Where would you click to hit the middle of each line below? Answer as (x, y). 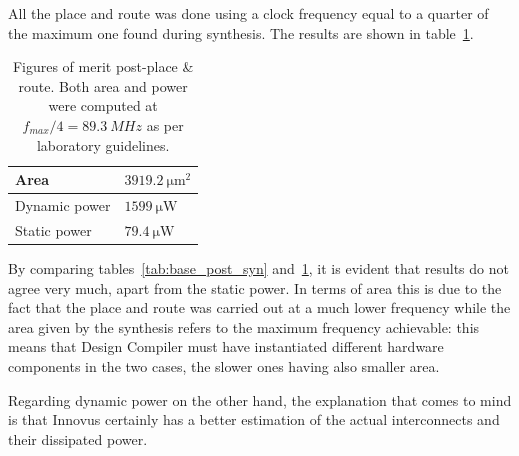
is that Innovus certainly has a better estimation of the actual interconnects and (254, 419)
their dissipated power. (78, 438)
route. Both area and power (103, 85)
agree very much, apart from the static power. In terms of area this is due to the (255, 287)
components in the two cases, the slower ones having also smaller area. (224, 365)
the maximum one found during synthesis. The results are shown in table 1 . (241, 32)
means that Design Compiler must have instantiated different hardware (226, 346)
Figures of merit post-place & (103, 66)
